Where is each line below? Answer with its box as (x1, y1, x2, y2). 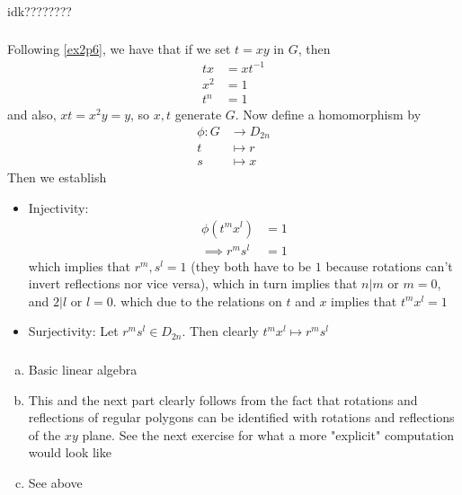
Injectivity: (28, 198, 89, 217)
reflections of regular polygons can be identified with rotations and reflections (28, 408, 455, 427)
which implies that (28, 256, 131, 275)
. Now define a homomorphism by (235, 105, 422, 124)
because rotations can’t (325, 256, 453, 275)
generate (174, 105, 222, 124)
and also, (7, 105, 57, 124)
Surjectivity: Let (28, 322, 119, 340)
